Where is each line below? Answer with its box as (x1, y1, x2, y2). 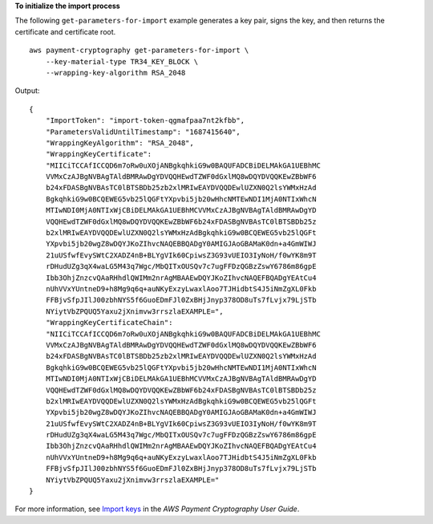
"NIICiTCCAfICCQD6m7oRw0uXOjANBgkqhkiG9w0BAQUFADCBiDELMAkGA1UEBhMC (45, 329, 321, 339)
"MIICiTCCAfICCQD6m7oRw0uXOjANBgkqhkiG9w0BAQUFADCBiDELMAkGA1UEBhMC (45, 160, 321, 170)
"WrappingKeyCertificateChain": (45, 318, 173, 327)
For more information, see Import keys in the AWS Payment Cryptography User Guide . (14, 504, 300, 514)
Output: (14, 86, 40, 95)
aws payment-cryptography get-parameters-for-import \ (29, 46, 249, 55)
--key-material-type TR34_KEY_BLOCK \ (45, 57, 199, 66)
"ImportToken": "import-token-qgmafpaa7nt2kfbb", (45, 116, 245, 125)
